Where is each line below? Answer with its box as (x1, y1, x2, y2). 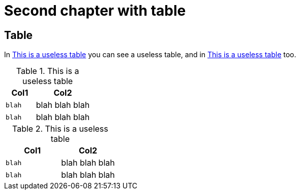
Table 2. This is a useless (12, 124, 108, 134)
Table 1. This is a (16, 66, 79, 76)
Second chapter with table (4, 2, 186, 19)
